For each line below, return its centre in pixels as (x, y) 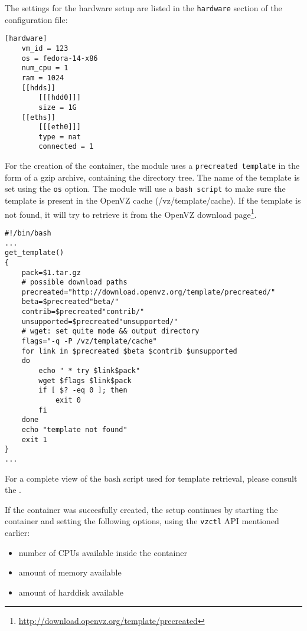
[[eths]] (38, 117)
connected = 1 (66, 147)
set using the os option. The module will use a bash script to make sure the (145, 189)
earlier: (17, 533)
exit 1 (34, 439)
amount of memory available (70, 572)
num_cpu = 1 (45, 68)
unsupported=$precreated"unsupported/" (100, 321)
